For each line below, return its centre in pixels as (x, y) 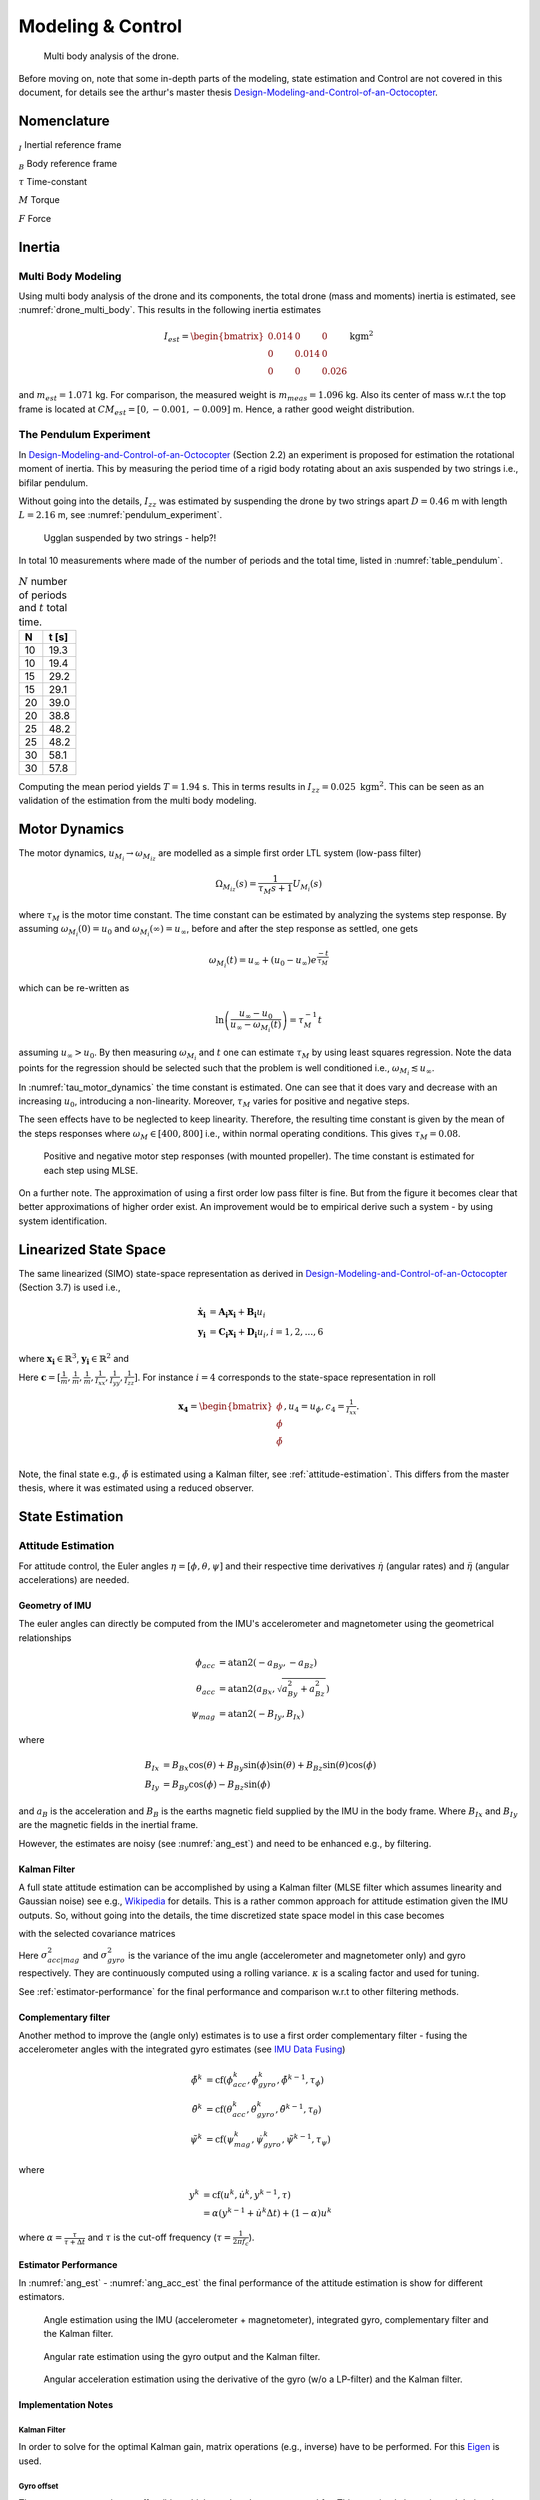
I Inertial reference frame (70, 146)
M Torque (39, 200)
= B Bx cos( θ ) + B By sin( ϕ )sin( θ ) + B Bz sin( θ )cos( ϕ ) (269, 1766)
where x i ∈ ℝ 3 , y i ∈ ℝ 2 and (74, 1359)
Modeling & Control (100, 26)
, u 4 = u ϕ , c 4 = (314, 1407)
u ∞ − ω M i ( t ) (256, 1026)
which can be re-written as (74, 988)
